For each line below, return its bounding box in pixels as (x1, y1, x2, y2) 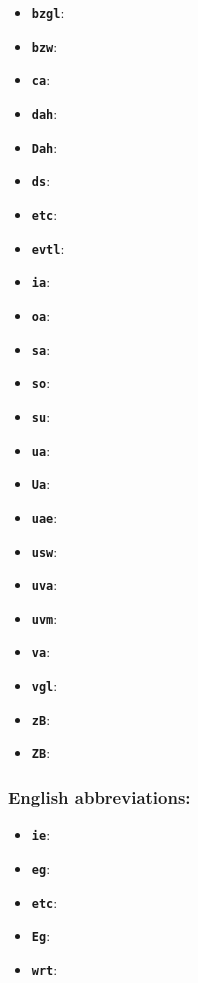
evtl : (31, 237, 65, 258)
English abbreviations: (8, 785, 191, 810)
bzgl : (31, 2, 65, 22)
